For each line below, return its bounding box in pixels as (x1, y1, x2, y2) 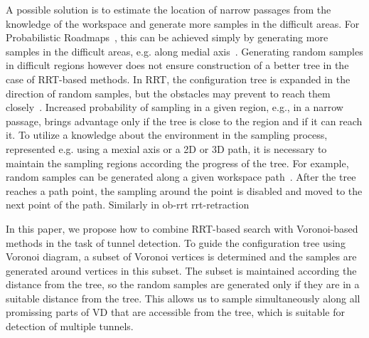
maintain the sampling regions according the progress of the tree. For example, (6, 155, 349, 170)
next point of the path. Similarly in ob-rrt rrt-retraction (6, 197, 250, 212)
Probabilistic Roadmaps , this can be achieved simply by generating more (6, 30, 328, 45)
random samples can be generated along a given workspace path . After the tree (6, 169, 356, 184)
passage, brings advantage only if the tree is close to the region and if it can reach (6, 113, 363, 128)
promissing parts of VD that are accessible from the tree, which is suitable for (6, 305, 345, 319)
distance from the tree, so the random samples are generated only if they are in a (6, 277, 360, 292)
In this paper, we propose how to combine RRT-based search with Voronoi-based (6, 221, 358, 236)
